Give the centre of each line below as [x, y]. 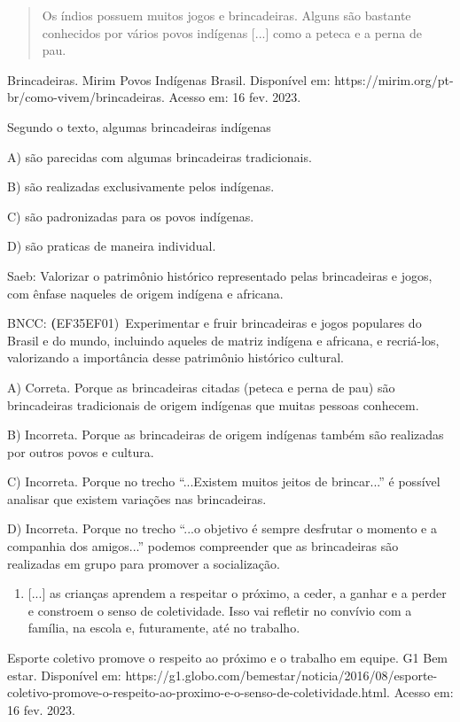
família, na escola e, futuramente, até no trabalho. [164, 628]
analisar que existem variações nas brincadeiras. [137, 498]
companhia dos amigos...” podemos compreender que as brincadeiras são [203, 546]
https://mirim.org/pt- [394, 79]
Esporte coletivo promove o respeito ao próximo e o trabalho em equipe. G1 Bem [228, 658]
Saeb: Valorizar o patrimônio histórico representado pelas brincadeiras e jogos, [220, 275]
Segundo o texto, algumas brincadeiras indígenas [139, 126]
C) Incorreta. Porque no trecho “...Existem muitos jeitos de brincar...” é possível [224, 481]
